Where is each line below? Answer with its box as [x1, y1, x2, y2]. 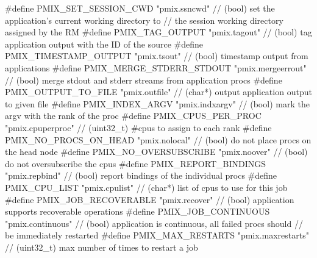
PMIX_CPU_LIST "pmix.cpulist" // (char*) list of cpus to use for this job [5, 181, 288, 193]
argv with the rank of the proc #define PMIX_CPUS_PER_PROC [5, 109, 262, 122]
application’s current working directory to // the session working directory [5, 13, 283, 26]
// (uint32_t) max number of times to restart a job [5, 240, 198, 253]
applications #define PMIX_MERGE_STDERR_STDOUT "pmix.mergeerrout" [5, 61, 307, 74]
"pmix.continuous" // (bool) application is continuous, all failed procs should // [5, 217, 303, 229]
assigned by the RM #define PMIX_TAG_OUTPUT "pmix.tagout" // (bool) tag [5, 26, 312, 38]
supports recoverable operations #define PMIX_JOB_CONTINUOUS [5, 205, 270, 218]
